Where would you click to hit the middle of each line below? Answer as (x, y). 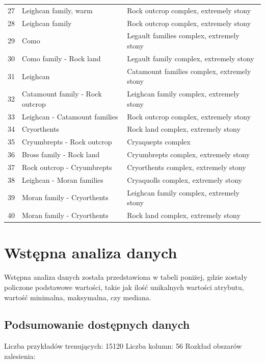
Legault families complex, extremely (183, 35)
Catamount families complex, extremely (189, 71)
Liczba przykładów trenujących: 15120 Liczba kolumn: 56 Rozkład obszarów (123, 346)
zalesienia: (20, 356)
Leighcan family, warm (57, 10)
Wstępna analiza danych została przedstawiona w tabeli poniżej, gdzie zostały (126, 277)
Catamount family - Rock (62, 94)
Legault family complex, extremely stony (191, 58)
